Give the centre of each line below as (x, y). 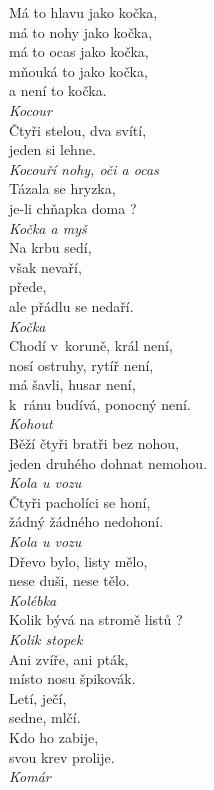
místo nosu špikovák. (72, 678)
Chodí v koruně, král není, (91, 345)
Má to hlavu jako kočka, (83, 12)
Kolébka (33, 599)
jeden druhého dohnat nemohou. (108, 462)
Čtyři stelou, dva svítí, (78, 129)
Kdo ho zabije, (54, 736)
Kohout (31, 423)
